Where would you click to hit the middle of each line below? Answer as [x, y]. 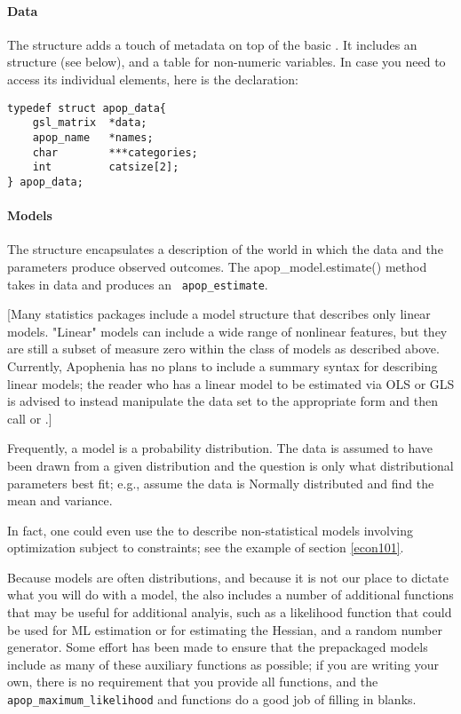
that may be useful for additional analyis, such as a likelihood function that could [230, 612]
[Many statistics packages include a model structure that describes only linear [219, 314]
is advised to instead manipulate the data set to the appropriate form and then [223, 401]
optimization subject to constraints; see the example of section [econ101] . [206, 547]
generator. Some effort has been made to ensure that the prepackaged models [218, 647]
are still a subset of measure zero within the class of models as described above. [223, 349]
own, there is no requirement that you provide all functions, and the [193, 682]
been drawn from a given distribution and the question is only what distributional [230, 465]
